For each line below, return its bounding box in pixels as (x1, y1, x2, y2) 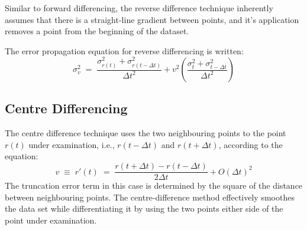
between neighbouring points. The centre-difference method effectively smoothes (5, 190, 295, 203)
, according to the (218, 138, 283, 150)
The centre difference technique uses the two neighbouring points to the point (5, 127, 286, 139)
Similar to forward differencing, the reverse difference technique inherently (5, 2, 273, 14)
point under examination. (5, 213, 97, 226)
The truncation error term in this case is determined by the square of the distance (5, 179, 303, 192)
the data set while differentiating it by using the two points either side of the (5, 202, 283, 215)
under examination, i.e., (28, 138, 115, 150)
